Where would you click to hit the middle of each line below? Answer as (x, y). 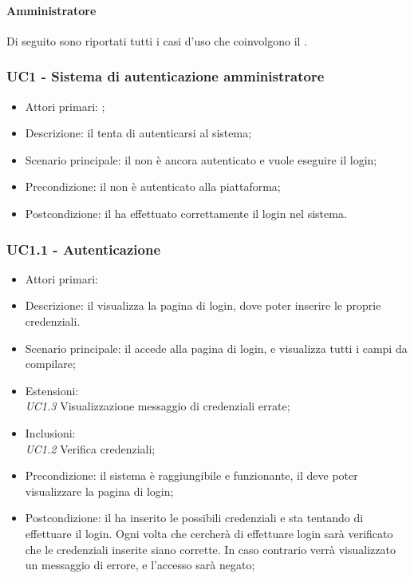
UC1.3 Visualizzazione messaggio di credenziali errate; (158, 406)
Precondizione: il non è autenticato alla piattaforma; (153, 186)
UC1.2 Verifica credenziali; (90, 448)
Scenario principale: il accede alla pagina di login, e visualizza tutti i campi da (216, 348)
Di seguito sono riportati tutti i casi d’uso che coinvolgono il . (157, 40)
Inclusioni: (50, 432)
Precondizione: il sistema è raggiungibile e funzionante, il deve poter (191, 475)
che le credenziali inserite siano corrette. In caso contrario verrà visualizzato (210, 549)
